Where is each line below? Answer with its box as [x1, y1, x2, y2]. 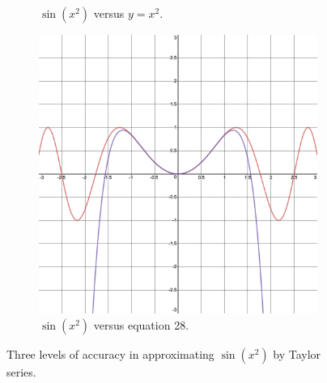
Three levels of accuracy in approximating [6, 345, 214, 362]
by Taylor [273, 345, 321, 362]
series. [6, 363, 36, 380]
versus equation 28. [93, 316, 189, 333]
